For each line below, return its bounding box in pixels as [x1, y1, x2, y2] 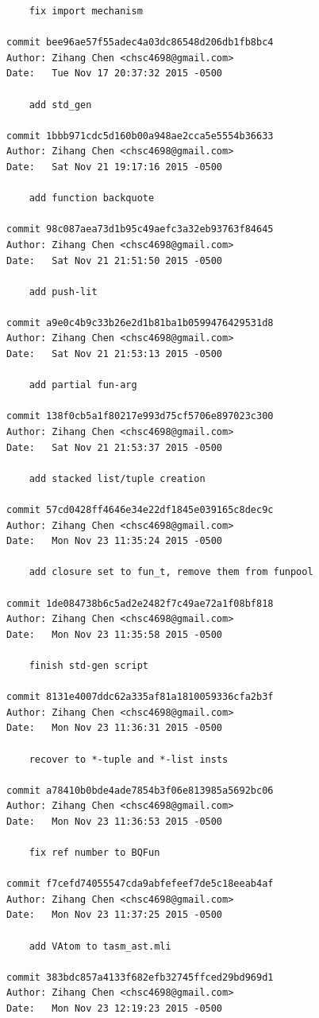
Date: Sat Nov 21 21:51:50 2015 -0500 [6, 254, 223, 266]
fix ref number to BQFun [29, 847, 160, 859]
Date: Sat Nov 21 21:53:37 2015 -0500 [6, 441, 223, 453]
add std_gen [29, 99, 92, 111]
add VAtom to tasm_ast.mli [29, 940, 171, 952]
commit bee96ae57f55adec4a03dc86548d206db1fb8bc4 [6, 37, 274, 49]
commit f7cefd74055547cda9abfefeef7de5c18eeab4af [6, 878, 274, 890]
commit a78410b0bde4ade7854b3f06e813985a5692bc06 [6, 784, 274, 796]
